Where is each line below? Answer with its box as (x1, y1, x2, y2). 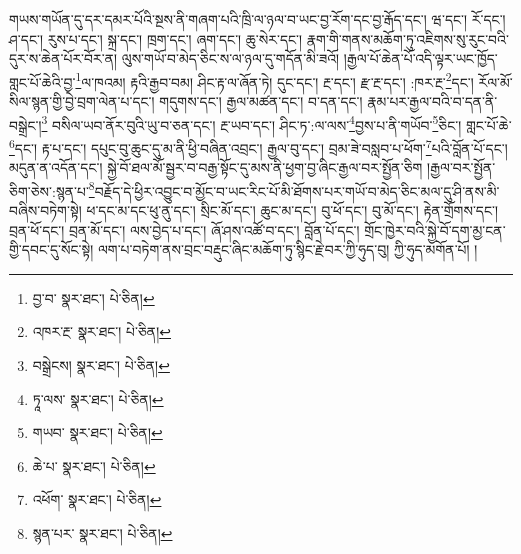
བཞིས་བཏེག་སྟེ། (9, 199, 82, 220)
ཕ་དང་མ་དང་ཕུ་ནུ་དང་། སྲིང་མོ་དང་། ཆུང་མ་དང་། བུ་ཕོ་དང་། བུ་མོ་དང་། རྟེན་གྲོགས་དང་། (86, 199, 499, 220)
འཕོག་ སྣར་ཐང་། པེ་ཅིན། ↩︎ (32, 489, 162, 510)
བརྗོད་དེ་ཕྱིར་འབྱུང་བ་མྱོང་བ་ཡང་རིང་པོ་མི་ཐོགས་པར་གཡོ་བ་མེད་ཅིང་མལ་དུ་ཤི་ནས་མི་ (94, 180, 500, 201)
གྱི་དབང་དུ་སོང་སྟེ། (9, 239, 94, 260)
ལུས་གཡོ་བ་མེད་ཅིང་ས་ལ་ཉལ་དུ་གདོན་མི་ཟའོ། (121, 48, 340, 69)
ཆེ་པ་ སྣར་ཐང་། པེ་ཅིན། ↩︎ (32, 455, 156, 476)
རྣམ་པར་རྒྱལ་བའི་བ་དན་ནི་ (367, 91, 498, 112)
